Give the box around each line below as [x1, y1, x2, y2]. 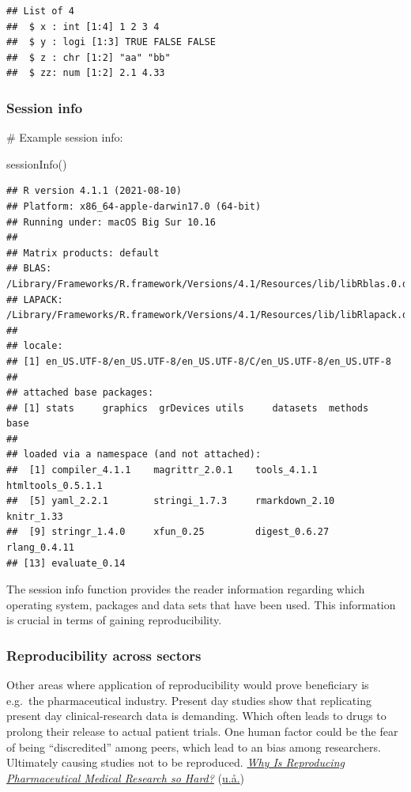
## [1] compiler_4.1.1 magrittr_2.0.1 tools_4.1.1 [6, 464, 318, 476]
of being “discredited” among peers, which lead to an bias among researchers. [6, 738, 381, 755]
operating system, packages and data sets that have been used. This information [6, 596, 396, 612]
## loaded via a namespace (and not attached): [6, 449, 262, 460]
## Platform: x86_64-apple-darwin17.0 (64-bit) [6, 200, 262, 212]
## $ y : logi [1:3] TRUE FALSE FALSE [6, 36, 216, 48]
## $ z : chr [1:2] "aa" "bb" [6, 51, 171, 63]
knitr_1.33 [6, 510, 63, 522]
